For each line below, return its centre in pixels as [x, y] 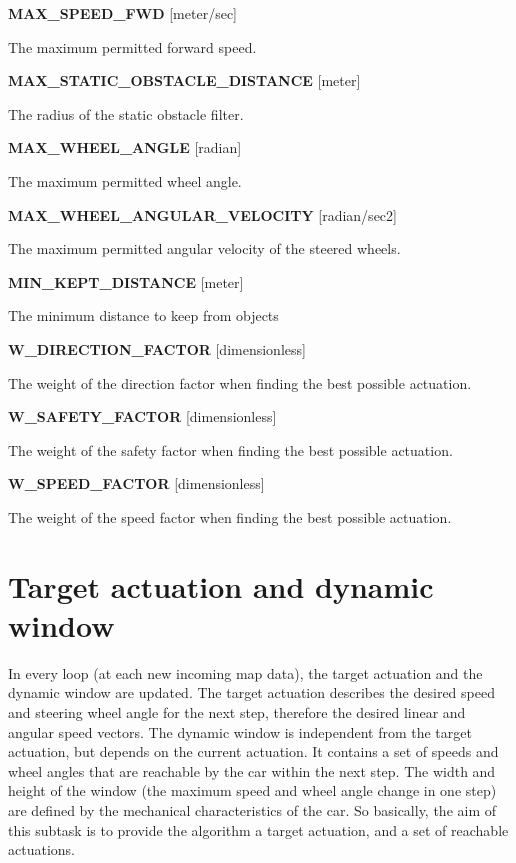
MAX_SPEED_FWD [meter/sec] [122, 13]
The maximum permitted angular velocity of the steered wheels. [204, 248]
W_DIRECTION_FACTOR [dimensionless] [157, 348]
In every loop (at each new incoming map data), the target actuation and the [245, 672]
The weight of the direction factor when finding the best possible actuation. [240, 382]
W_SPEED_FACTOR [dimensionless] [136, 483]
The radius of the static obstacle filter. [126, 113]
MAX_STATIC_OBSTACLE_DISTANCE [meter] [184, 80]
